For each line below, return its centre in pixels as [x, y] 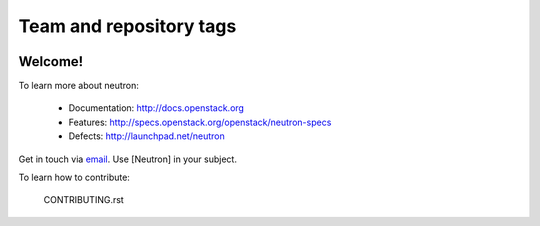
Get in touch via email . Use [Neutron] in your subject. [127, 159]
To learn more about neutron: [78, 86]
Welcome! [51, 61]
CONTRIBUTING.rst [83, 200]
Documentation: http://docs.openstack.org [156, 108]
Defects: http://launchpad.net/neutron [146, 136]
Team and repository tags [127, 26]
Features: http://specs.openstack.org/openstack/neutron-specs [200, 122]
